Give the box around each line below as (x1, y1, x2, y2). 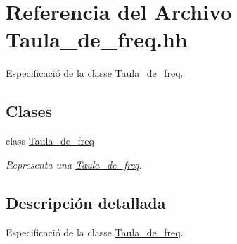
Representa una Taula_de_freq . (6, 157, 142, 171)
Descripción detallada (6, 191, 166, 213)
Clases (6, 100, 53, 122)
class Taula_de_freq (6, 133, 94, 148)
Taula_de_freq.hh (6, 25, 188, 54)
